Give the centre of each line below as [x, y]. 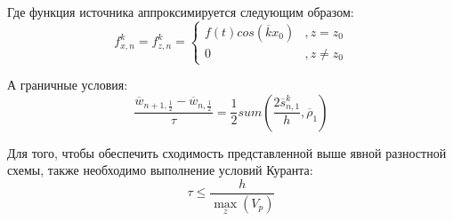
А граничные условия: [68, 85]
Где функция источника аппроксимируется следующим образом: [181, 12]
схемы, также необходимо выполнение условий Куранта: [160, 170]
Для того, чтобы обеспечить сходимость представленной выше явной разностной [227, 152]
